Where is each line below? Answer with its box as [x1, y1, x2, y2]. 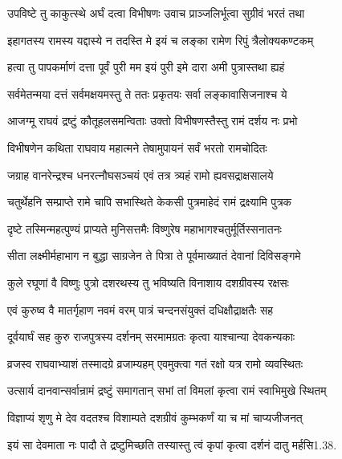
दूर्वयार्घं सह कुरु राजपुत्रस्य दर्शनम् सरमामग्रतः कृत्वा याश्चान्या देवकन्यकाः [7, 328, 295, 345]
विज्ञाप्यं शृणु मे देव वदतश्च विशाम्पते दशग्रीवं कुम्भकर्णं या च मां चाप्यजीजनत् [7, 408, 303, 425]
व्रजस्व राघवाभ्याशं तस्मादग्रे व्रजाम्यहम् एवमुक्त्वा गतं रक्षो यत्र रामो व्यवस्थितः [7, 355, 303, 372]
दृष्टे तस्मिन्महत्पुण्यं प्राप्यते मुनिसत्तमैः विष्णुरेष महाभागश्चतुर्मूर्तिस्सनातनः [7, 220, 282, 237]
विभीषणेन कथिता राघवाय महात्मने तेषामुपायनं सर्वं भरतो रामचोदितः [7, 139, 267, 156]
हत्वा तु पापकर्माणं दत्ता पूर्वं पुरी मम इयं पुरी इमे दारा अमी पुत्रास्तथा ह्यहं [7, 59, 285, 75]
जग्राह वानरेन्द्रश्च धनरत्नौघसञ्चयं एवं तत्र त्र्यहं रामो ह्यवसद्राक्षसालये [7, 166, 274, 183]
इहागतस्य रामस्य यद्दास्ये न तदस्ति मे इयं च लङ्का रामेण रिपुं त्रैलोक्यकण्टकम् [7, 31, 314, 48]
